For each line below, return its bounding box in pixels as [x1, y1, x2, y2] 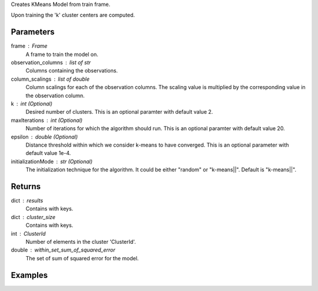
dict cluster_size [11, 213, 56, 220]
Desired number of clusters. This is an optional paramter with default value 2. [25, 108, 213, 115]
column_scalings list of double [11, 75, 90, 82]
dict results [11, 197, 44, 204]
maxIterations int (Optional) [11, 117, 82, 124]
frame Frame [11, 42, 48, 49]
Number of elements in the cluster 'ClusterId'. [25, 239, 137, 246]
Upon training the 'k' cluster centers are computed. [11, 12, 135, 19]
